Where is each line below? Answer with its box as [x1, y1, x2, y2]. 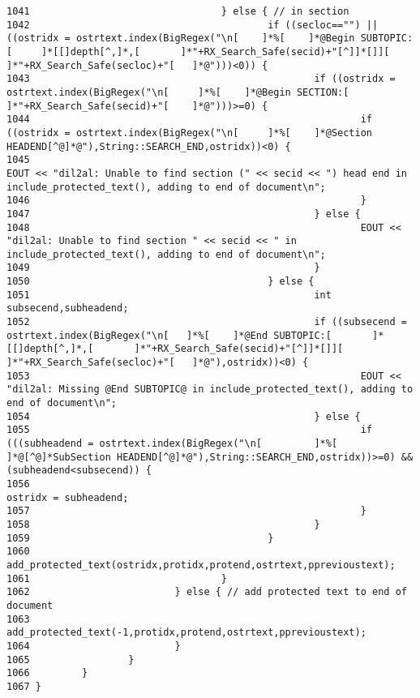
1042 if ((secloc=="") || [6, 19, 379, 31]
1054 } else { [6, 410, 361, 422]
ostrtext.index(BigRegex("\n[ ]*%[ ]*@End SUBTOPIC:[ [6, 329, 332, 341]
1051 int [6, 289, 332, 301]
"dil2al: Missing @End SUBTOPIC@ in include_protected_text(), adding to [6, 383, 414, 396]
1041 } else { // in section [6, 6, 349, 17]
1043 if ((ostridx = [6, 73, 396, 85]
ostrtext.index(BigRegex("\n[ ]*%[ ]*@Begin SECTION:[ [6, 86, 349, 98]
